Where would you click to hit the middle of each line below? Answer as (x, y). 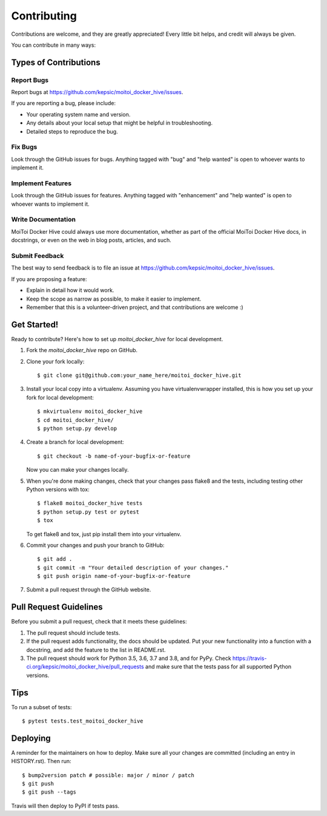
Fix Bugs (24, 147)
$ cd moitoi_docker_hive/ (76, 420)
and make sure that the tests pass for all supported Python (219, 667)
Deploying (31, 738)
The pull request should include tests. (73, 633)
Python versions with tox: (58, 489)
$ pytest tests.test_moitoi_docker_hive (83, 721)
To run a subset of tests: (41, 707)
